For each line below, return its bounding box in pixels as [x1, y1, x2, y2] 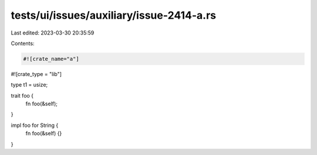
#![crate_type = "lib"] [11, 70, 62, 77]
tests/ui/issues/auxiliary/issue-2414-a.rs [11, 9, 217, 22]
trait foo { [11, 92, 34, 99]
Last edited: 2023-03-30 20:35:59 [11, 29, 95, 36]
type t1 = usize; [11, 81, 48, 88]
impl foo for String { [11, 122, 59, 129]
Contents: [11, 40, 35, 47]
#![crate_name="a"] [23, 56, 79, 62]
